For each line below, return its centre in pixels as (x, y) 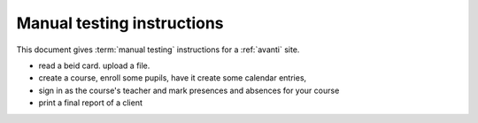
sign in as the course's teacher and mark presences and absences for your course (189, 90)
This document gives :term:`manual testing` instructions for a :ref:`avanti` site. (158, 50)
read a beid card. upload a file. (94, 65)
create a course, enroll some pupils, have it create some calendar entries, (173, 78)
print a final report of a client (91, 103)
